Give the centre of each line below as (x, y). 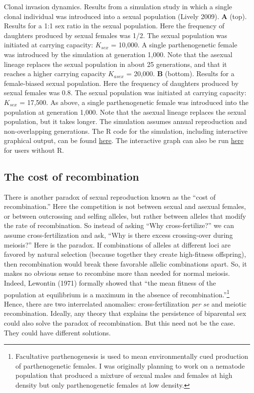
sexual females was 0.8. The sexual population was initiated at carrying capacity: (125, 93)
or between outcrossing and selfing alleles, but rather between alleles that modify (125, 216)
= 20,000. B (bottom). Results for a (180, 73)
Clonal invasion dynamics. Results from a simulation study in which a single (118, 6)
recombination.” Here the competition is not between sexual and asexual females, (125, 206)
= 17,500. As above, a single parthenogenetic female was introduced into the (134, 102)
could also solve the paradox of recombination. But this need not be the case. (120, 323)
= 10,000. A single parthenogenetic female (174, 45)
